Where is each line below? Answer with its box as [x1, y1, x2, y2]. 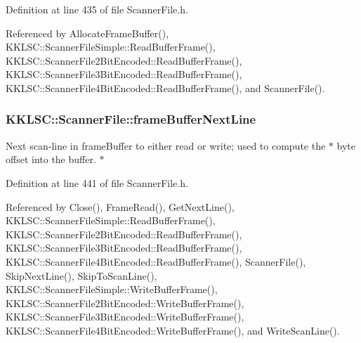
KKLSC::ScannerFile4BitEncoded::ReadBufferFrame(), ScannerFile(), [6, 254, 306, 268]
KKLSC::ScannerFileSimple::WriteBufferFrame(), [6, 282, 218, 297]
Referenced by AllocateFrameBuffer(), [6, 25, 169, 40]
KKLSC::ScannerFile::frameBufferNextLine [6, 110, 256, 128]
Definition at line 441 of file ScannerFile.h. [6, 175, 188, 190]
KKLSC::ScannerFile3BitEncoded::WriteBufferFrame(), [6, 309, 244, 324]
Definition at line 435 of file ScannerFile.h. [6, 2, 188, 16]
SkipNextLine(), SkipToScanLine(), [6, 268, 157, 283]
